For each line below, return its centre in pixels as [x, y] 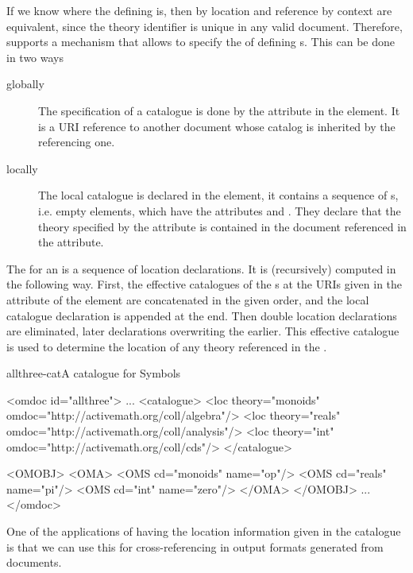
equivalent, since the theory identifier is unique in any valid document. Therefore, [205, 26]
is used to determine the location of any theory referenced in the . [167, 346]
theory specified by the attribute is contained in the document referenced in [222, 226]
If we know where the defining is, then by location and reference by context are [199, 10]
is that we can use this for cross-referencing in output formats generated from [195, 546]
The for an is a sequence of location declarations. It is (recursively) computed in [201, 268]
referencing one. [77, 142]
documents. [34, 562]
